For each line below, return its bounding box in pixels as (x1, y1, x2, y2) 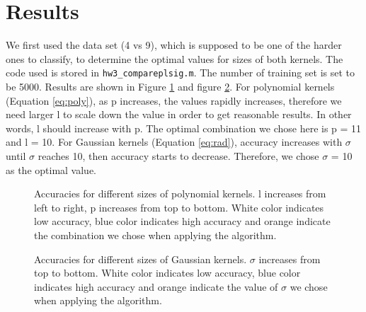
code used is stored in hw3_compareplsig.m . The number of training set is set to (6, 65, 355, 80)
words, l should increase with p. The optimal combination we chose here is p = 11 (6, 120, 362, 135)
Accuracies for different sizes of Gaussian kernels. (34, 251, 247, 266)
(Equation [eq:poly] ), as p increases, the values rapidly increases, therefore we (6, 93, 342, 108)
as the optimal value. (6, 162, 97, 177)
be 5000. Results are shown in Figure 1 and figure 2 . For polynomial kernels (6, 79, 335, 93)
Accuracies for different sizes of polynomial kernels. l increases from (34, 186, 326, 201)
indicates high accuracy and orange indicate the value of (34, 279, 278, 294)
